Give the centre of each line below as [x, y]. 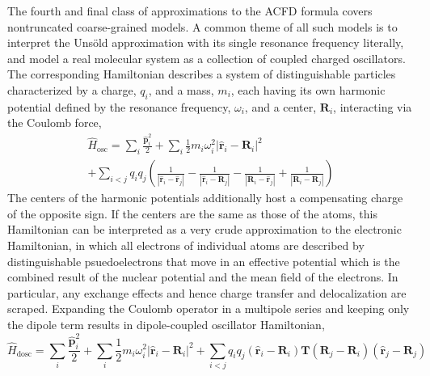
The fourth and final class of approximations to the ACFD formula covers [190, 11]
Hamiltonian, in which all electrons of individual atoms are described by [186, 245]
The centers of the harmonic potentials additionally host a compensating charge [205, 198]
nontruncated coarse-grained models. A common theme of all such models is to [202, 26]
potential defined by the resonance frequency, [119, 106]
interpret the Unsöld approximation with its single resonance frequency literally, [206, 42]
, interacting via [373, 106]
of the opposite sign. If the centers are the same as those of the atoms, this [192, 213]
